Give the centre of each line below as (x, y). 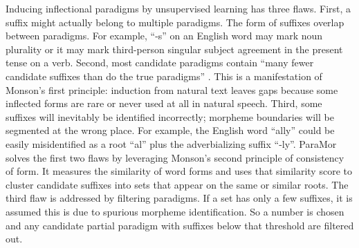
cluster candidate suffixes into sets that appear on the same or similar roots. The (177, 184)
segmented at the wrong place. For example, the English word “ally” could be (170, 130)
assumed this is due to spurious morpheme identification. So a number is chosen (175, 211)
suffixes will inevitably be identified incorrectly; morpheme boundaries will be (170, 116)
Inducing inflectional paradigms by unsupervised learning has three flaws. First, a (178, 8)
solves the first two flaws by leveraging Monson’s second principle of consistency (175, 157)
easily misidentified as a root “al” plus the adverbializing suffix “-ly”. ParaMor (171, 143)
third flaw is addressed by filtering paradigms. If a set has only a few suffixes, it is (179, 198)
